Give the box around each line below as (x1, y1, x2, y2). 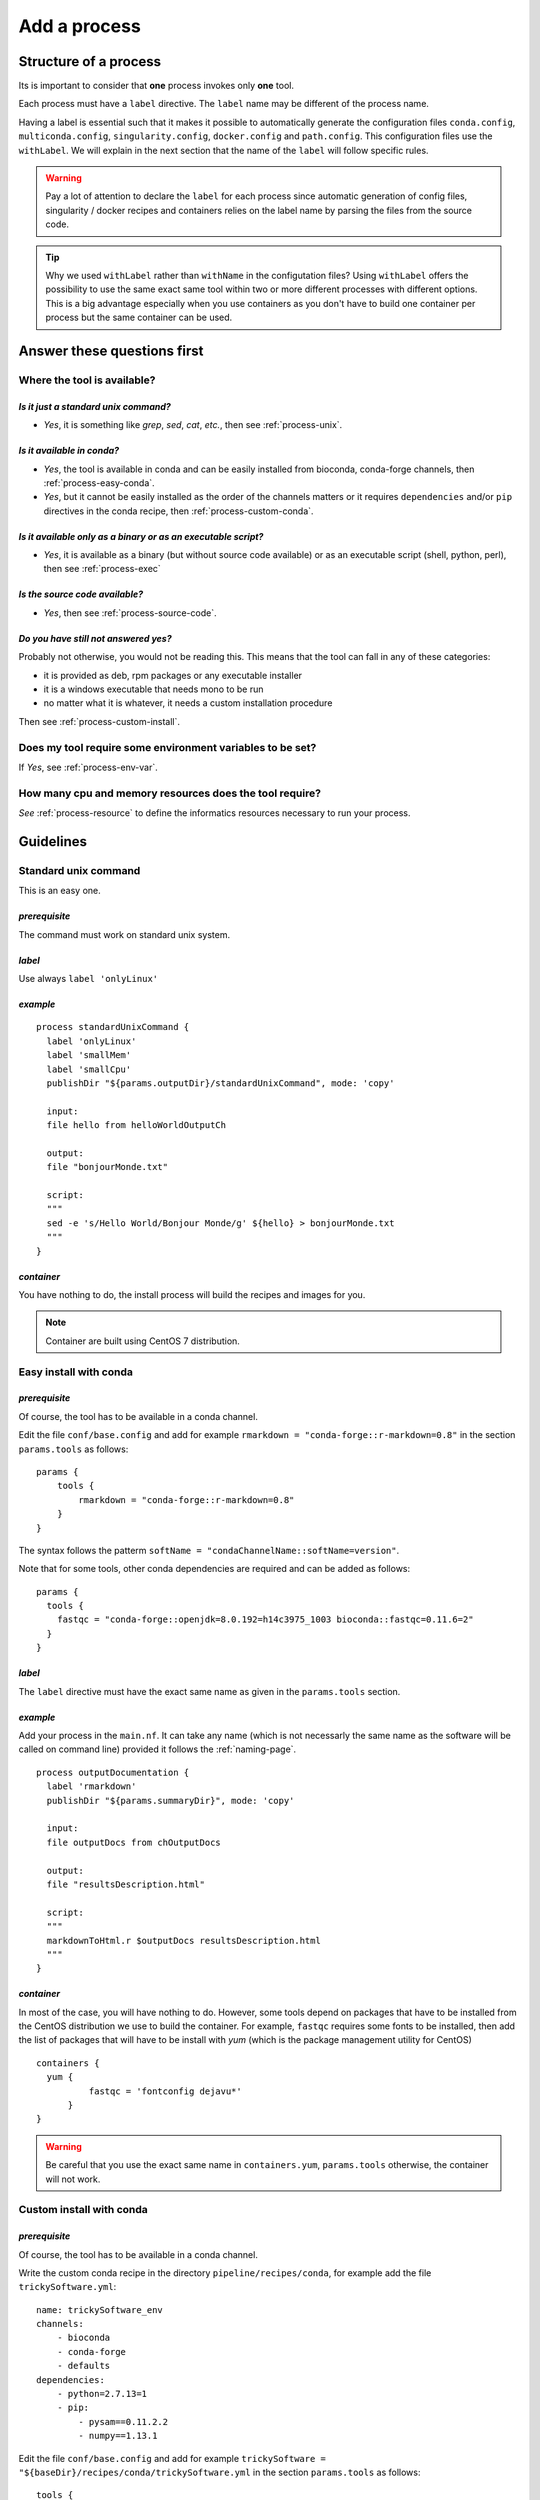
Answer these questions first (18, 342, 204, 359)
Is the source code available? (18, 588, 144, 600)
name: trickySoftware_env (36, 2304, 164, 2315)
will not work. (45, 2173, 101, 2185)
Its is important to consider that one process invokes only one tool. (18, 80, 295, 92)
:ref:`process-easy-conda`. (43, 476, 155, 489)
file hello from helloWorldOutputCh (46, 1120, 227, 1131)
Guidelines (18, 833, 87, 850)
